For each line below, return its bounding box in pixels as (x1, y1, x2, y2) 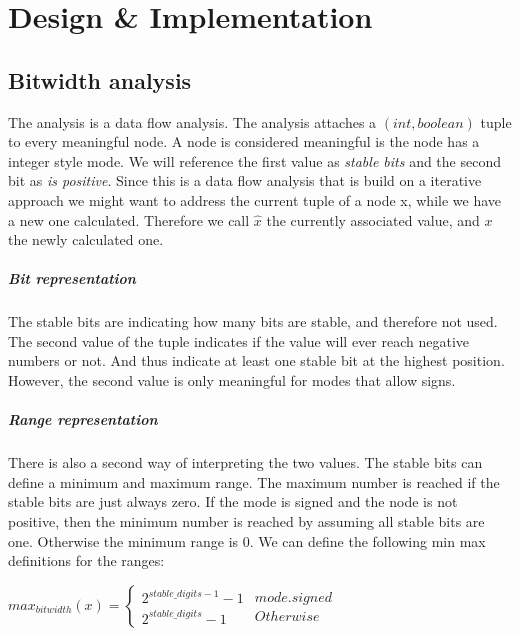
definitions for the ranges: (8, 550, 165, 571)
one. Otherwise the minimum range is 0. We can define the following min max (8, 530, 486, 551)
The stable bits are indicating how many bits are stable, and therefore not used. (8, 311, 498, 332)
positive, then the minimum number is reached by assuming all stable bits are (8, 511, 485, 532)
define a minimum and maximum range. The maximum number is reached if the (8, 471, 500, 492)
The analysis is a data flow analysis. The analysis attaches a (8, 111, 377, 132)
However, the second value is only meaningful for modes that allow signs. (8, 370, 456, 391)
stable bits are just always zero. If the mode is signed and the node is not (8, 491, 458, 512)
